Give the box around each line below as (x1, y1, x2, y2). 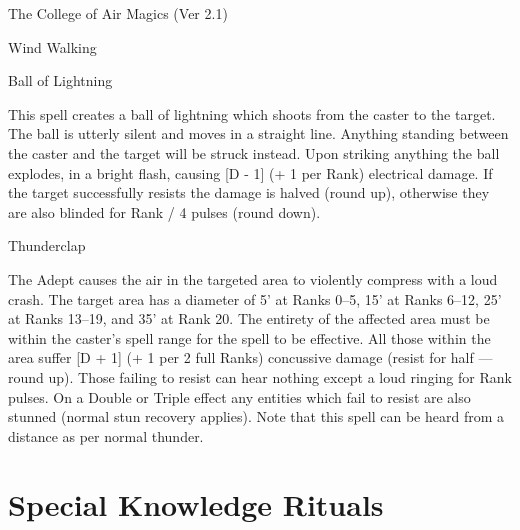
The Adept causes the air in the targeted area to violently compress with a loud (8, 268, 498, 289)
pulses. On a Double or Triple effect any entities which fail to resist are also (8, 386, 471, 407)
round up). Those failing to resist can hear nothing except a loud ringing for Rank (8, 366, 512, 387)
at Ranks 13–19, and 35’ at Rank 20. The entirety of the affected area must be (8, 308, 490, 329)
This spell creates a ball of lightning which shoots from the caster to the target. (8, 103, 496, 124)
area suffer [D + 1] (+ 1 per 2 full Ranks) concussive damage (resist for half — (8, 347, 493, 368)
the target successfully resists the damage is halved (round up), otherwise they (8, 182, 490, 203)
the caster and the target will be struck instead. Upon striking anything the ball (8, 142, 500, 163)
